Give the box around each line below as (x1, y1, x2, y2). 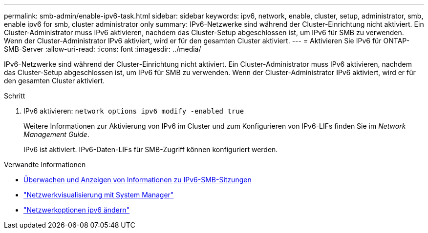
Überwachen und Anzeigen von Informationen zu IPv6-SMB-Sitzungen (23, 175, 252, 184)
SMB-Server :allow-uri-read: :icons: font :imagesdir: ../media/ (4, 45, 201, 53)
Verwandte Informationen (4, 160, 86, 169)
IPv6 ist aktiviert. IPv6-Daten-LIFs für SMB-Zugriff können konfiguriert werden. (23, 145, 278, 154)
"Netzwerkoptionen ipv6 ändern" (23, 206, 130, 214)
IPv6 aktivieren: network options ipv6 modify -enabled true (23, 107, 244, 115)
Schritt (4, 92, 25, 100)
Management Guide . (23, 130, 89, 138)
